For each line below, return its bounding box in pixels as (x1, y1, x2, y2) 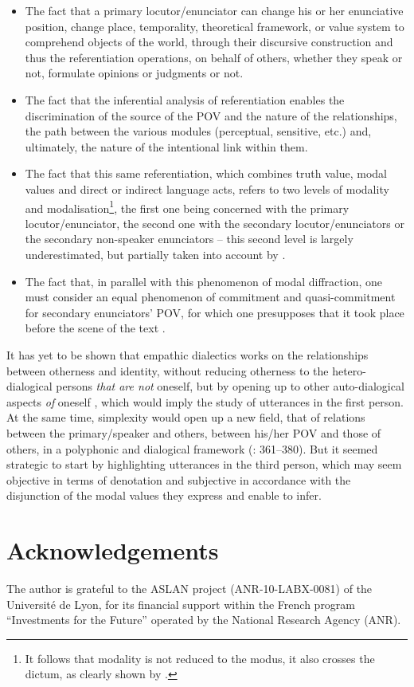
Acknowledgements (6, 534, 219, 567)
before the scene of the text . (25, 320, 166, 336)
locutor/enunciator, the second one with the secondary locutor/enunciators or (25, 214, 404, 231)
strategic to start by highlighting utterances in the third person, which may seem (6, 456, 402, 473)
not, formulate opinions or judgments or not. (25, 65, 244, 81)
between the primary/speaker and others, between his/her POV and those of (6, 424, 381, 441)
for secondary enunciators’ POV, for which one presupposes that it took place (25, 304, 404, 320)
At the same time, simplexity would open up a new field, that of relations (6, 409, 365, 426)
